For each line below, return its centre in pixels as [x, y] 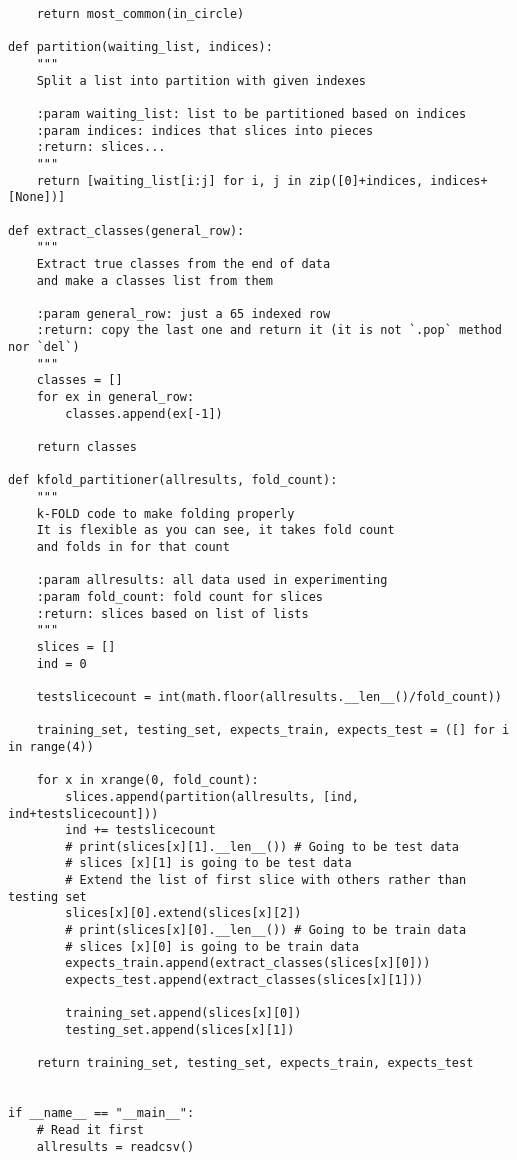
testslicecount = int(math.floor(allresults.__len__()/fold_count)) [269, 696]
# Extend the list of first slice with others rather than [266, 880]
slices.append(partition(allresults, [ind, [212, 796]
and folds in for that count [133, 547]
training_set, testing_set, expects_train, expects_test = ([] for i [273, 730]
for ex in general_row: [115, 397]
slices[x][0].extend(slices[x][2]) [183, 913]
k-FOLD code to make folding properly [165, 513]
